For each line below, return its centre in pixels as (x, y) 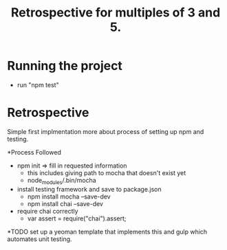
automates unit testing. (40, 239)
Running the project (65, 66)
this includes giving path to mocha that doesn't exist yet (107, 172)
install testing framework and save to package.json (89, 189)
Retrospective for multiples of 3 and (116, 13)
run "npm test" (38, 84)
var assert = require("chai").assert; (77, 218)
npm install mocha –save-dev (69, 196)
